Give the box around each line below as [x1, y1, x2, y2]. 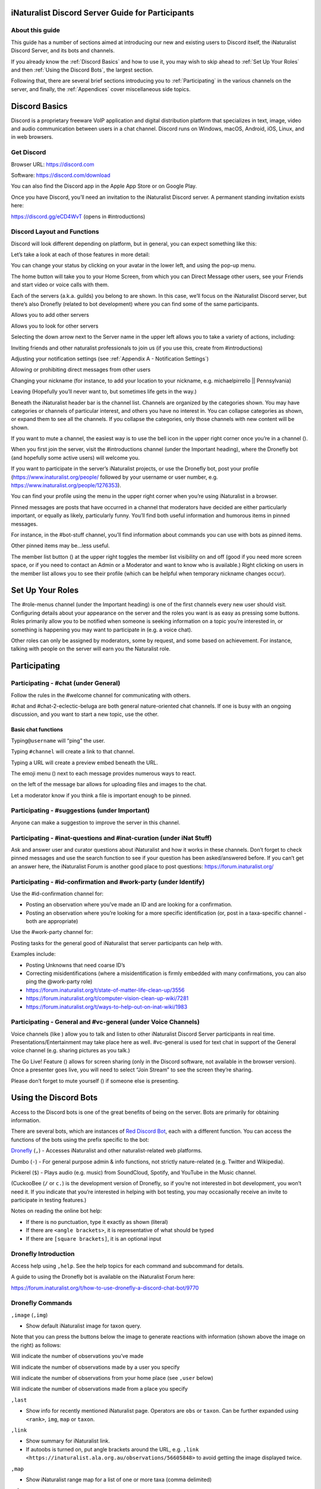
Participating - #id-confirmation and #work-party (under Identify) [11, 877, 205, 886]
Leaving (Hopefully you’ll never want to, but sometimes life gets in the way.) [11, 388, 197, 395]
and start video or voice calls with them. [11, 281, 109, 288]
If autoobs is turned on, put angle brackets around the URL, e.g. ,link [26, 1446, 199, 1453]
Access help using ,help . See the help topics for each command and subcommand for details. [11, 1262, 244, 1269]
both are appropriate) [26, 918, 78, 925]
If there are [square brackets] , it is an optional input [26, 1235, 162, 1242]
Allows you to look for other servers [11, 322, 99, 329]
